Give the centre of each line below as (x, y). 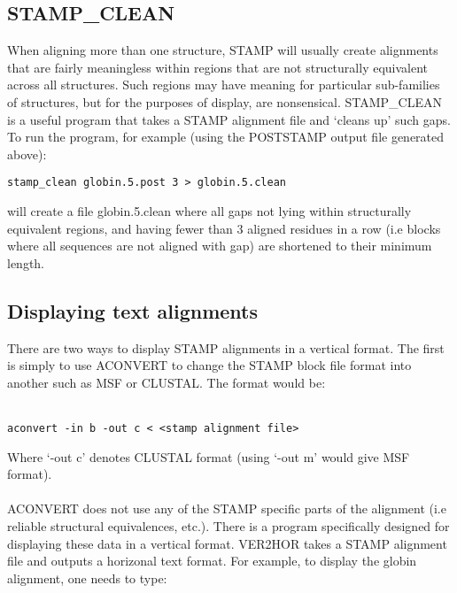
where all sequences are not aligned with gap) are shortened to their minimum (220, 246)
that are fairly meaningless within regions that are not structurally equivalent (218, 67)
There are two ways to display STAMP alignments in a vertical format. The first (226, 347)
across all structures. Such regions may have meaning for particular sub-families (224, 85)
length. (26, 262)
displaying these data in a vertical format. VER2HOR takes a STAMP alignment (227, 543)
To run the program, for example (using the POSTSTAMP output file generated (226, 137)
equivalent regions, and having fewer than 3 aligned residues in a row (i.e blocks (224, 228)
